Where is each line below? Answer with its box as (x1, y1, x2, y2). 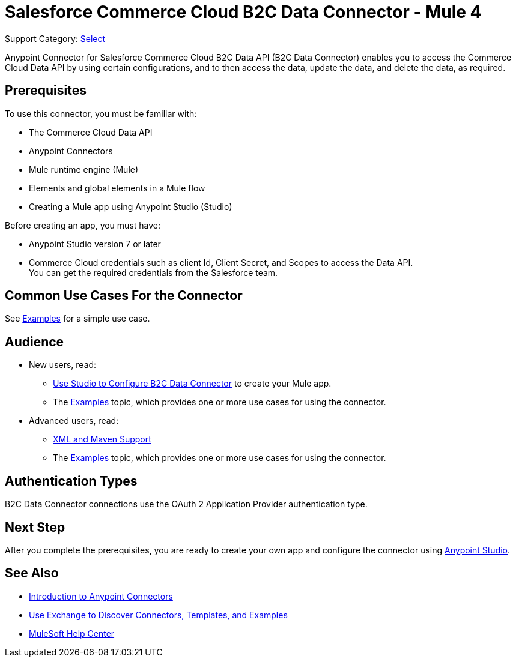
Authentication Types (5, 473, 138, 489)
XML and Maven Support (53, 434, 151, 445)
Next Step (5, 519, 65, 535)
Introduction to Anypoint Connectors (29, 591, 173, 601)
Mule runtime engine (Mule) (29, 164, 139, 175)
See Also (5, 565, 59, 581)
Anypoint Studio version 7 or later (29, 238, 161, 249)
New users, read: (29, 360, 97, 370)
